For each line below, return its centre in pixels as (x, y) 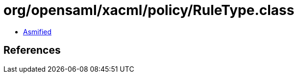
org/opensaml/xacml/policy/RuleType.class (149, 10)
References (32, 50)
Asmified (37, 31)
